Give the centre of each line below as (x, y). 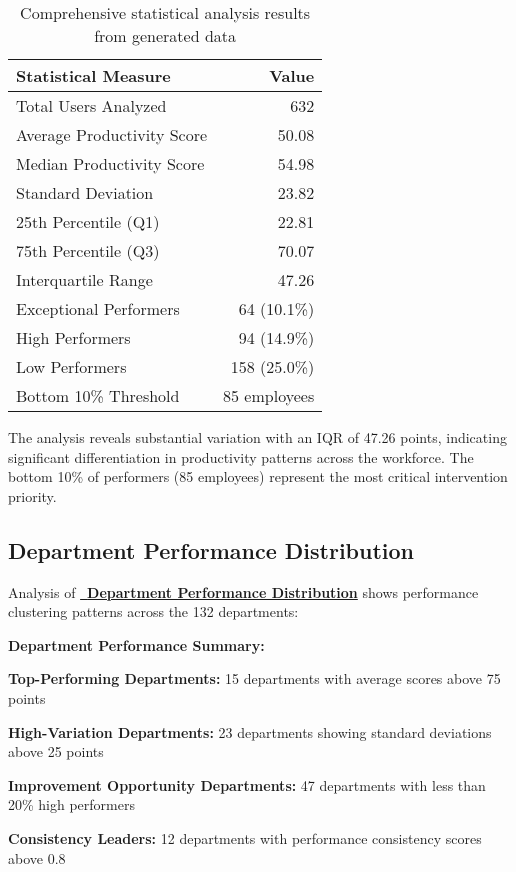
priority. (32, 495)
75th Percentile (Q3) (88, 250)
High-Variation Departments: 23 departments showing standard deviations (250, 731)
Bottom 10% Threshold (98, 395)
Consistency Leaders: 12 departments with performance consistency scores (245, 837)
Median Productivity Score (110, 163)
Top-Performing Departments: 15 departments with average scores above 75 (254, 678)
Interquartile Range (84, 279)
